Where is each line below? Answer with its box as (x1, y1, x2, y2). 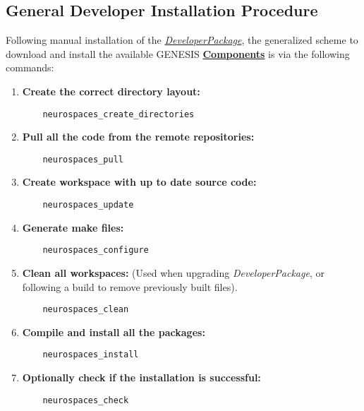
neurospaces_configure (42, 245, 149, 256)
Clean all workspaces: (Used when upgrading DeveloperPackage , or (22, 265, 324, 280)
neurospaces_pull (42, 154, 123, 165)
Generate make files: (22, 220, 124, 234)
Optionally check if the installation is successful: (22, 370, 261, 385)
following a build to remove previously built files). (22, 279, 238, 294)
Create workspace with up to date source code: (22, 174, 257, 189)
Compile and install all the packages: (22, 324, 205, 339)
